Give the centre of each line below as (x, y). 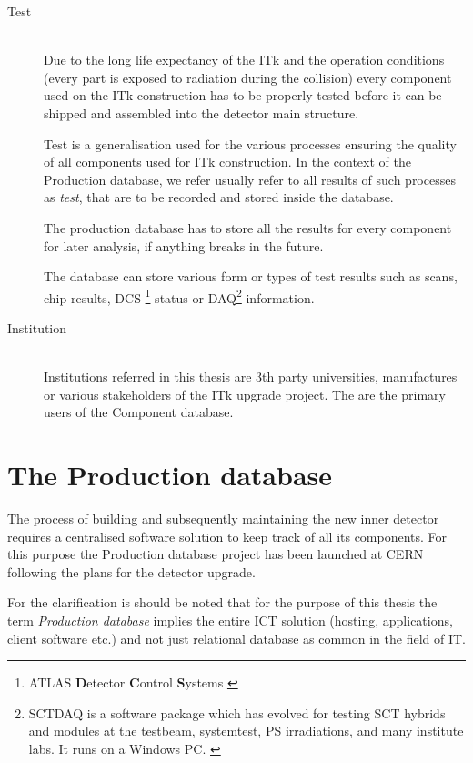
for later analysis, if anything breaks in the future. (184, 245)
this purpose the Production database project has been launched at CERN (216, 554)
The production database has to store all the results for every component (248, 227)
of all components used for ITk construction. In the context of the (227, 162)
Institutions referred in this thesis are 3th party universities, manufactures (251, 376)
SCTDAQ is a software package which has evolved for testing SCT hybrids (237, 712)
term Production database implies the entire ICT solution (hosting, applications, (230, 621)
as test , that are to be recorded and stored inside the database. (219, 197)
